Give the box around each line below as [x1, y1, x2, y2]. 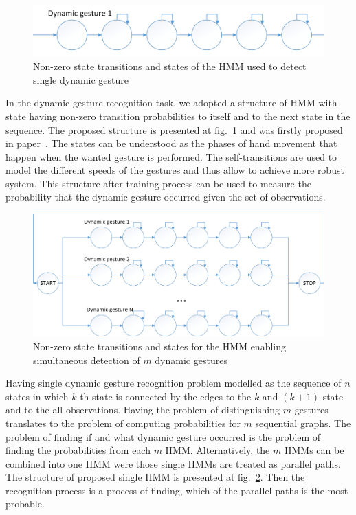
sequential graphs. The [255, 415, 351, 430]
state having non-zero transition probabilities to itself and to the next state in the [5, 108, 351, 123]
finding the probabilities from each [5, 443, 151, 457]
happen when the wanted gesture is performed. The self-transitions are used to [5, 149, 337, 163]
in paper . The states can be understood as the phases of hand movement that [5, 136, 337, 150]
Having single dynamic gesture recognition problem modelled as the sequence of [5, 376, 342, 390]
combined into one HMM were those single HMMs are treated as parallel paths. [5, 456, 341, 470]
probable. [5, 496, 45, 511]
